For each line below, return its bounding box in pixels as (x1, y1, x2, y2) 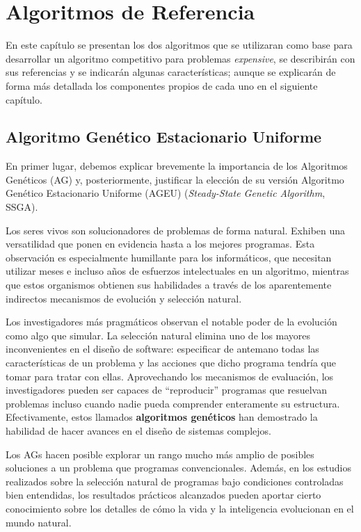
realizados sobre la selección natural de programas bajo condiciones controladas (6, 474, 344, 488)
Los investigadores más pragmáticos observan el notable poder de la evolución (6, 314, 337, 329)
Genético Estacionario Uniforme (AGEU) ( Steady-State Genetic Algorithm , (6, 186, 326, 200)
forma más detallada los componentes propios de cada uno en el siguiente (6, 78, 318, 92)
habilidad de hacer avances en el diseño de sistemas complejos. (6, 423, 271, 437)
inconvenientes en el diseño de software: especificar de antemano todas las (6, 341, 319, 356)
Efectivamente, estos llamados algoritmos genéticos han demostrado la (6, 410, 318, 424)
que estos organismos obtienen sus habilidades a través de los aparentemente (6, 277, 332, 292)
